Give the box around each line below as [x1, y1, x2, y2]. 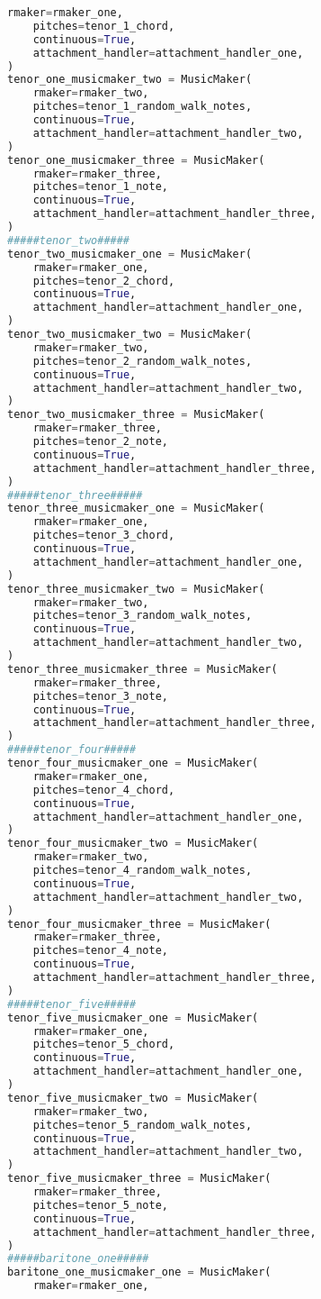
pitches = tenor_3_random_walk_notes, [32, 609, 253, 622]
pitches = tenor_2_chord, [32, 274, 175, 287]
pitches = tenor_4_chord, [32, 783, 175, 796]
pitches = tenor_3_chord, [32, 529, 175, 542]
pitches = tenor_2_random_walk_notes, [32, 354, 253, 368]
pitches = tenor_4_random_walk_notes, [32, 864, 253, 877]
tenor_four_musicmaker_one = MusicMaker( [7, 757, 259, 769]
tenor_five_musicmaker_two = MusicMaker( [7, 1091, 259, 1104]
